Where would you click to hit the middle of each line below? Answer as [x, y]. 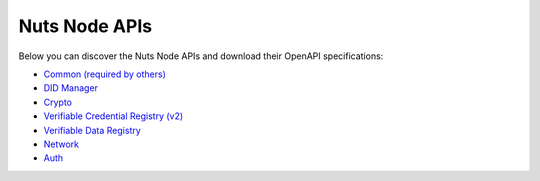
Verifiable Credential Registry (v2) [113, 116]
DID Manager [71, 88]
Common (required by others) [105, 74]
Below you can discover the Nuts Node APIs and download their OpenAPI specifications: [201, 56]
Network [61, 144]
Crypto [57, 102]
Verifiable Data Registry [92, 130]
